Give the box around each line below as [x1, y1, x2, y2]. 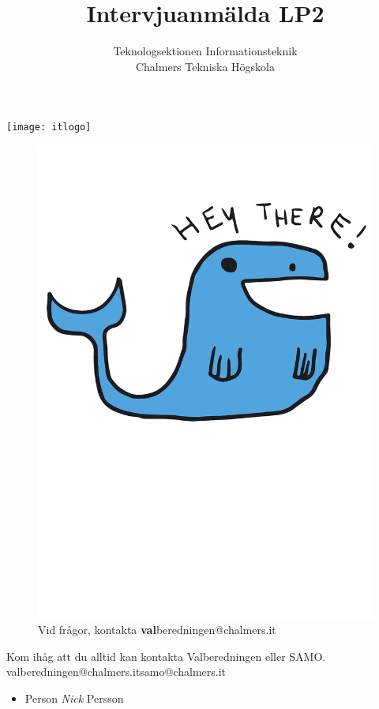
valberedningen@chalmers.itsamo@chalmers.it [6, 663, 227, 680]
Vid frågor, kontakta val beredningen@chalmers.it [38, 621, 276, 638]
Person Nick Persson [24, 690, 124, 707]
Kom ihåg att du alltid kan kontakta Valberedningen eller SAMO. [6, 647, 326, 664]
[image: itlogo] [6, 122, 92, 133]
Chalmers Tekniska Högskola [135, 58, 276, 74]
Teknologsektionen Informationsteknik [113, 43, 298, 59]
